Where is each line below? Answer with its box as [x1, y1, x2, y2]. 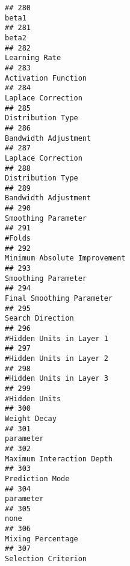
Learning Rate [5, 54, 61, 63]
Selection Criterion [5, 555, 87, 564]
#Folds [5, 234, 31, 243]
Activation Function [5, 73, 87, 82]
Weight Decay [5, 414, 57, 423]
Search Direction [5, 314, 74, 323]
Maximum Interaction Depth [5, 454, 113, 463]
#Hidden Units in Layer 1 [5, 334, 108, 343]
